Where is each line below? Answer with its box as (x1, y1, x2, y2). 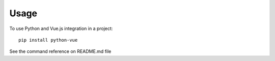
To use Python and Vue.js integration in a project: (9, 25, 113, 32)
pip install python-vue (18, 37, 78, 43)
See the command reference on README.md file (9, 48, 112, 54)
